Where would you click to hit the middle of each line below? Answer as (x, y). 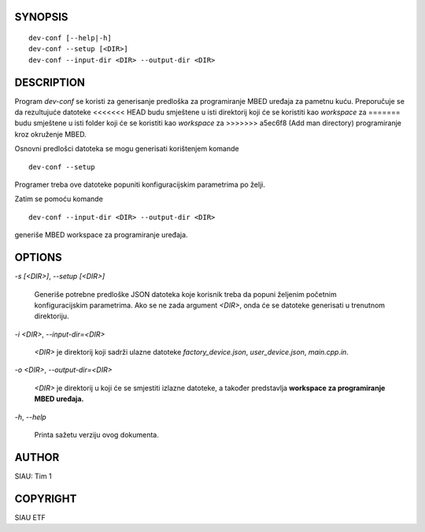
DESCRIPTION (50, 82)
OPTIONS (38, 257)
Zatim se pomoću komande (59, 199)
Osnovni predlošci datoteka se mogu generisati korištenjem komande (127, 149)
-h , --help (30, 417)
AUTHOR (37, 457)
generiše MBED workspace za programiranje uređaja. (101, 235)
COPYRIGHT (46, 499)
